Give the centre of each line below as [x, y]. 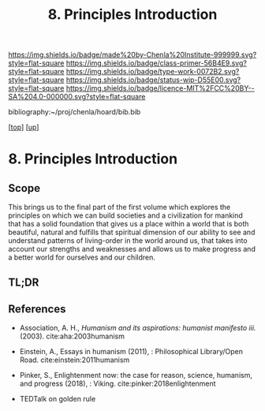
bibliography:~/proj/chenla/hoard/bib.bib [75, 112]
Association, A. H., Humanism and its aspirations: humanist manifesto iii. [138, 328]
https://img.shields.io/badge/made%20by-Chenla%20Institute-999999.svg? [132, 55]
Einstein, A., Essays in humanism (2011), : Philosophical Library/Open [131, 352]
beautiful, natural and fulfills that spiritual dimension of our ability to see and [132, 232]
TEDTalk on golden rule [58, 399]
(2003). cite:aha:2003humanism [72, 336]
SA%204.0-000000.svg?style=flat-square [77, 97]
